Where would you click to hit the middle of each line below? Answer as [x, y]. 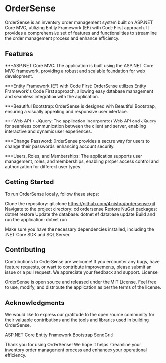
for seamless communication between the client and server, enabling [76, 126]
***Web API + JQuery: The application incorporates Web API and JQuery [81, 121]
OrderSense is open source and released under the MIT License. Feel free [81, 282]
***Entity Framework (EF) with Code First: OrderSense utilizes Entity [76, 86]
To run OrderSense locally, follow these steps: [52, 194]
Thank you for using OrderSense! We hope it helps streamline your [73, 345]
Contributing [25, 250]
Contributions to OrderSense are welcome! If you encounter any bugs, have [82, 262]
